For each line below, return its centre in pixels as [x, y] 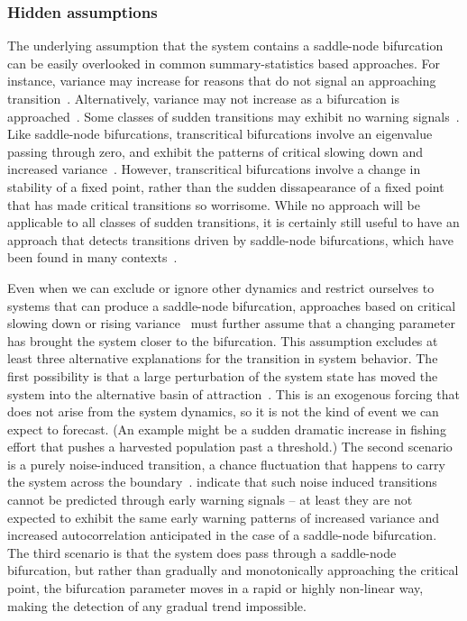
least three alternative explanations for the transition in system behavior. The [223, 358]
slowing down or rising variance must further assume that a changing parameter [231, 323]
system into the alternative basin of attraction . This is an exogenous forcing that [233, 393]
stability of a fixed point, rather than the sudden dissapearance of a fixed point [226, 186]
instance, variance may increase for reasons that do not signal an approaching [222, 81]
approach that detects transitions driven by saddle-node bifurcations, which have [230, 239]
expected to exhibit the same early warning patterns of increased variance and [224, 517]
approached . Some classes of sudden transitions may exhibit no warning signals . [233, 116]
